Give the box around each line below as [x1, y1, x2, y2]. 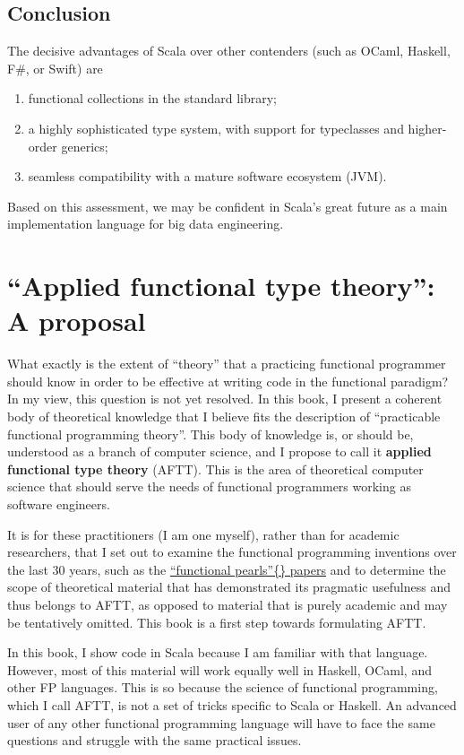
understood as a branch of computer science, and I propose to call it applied [7, 442, 432, 461]
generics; [61, 136, 108, 155]
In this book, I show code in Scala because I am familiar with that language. [7, 643, 428, 662]
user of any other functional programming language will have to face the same [7, 713, 435, 732]
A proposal [7, 302, 146, 339]
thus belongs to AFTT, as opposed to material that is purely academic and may [7, 594, 448, 613]
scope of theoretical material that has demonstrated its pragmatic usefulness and [7, 577, 451, 596]
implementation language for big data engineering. [7, 214, 284, 233]
